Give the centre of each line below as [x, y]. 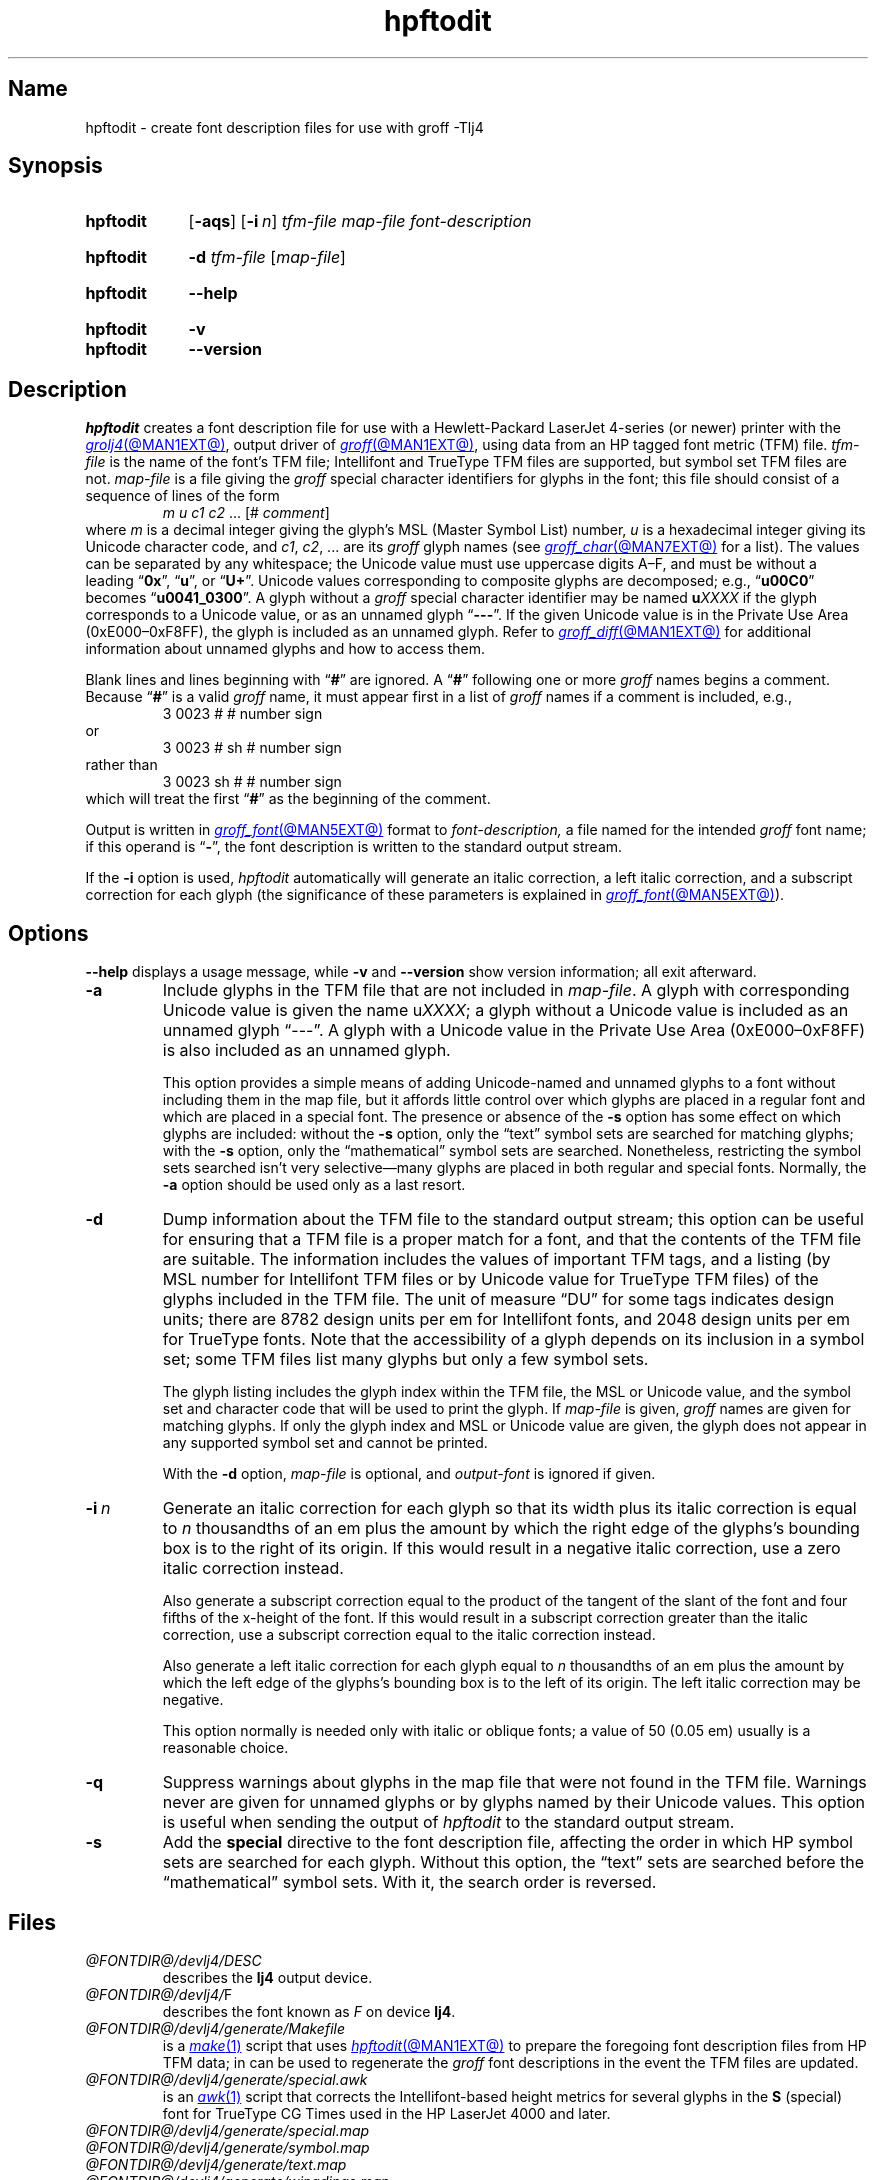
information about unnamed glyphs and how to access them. [285, 649]
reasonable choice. [225, 1748]
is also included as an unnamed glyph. [306, 1050]
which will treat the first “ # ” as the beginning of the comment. [288, 799]
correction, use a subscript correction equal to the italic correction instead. [409, 1635]
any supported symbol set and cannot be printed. [325, 1443]
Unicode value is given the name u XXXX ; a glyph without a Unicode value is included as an [505, 1010]
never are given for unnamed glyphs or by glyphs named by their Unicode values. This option [513, 1802]
